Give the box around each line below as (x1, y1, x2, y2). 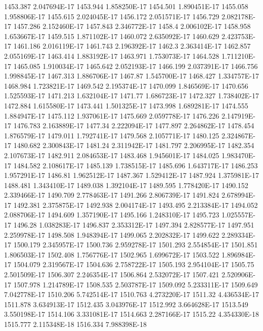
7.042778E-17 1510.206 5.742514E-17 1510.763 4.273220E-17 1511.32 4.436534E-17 (4, 289, 259, 300)
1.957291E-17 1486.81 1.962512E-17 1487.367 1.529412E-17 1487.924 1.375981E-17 (4, 170, 259, 180)
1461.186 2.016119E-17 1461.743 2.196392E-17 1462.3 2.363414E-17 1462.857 (13, 41, 251, 51)
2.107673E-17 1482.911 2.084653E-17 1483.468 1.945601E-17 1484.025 (4, 150, 220, 160)
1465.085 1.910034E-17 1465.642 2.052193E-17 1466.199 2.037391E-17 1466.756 (13, 60, 258, 71)
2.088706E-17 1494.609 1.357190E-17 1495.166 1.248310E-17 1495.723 (4, 209, 220, 220)
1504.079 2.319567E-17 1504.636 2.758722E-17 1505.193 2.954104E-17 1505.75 (13, 259, 254, 270)
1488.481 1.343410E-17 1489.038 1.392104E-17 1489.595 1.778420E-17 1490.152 (4, 179, 248, 190)
